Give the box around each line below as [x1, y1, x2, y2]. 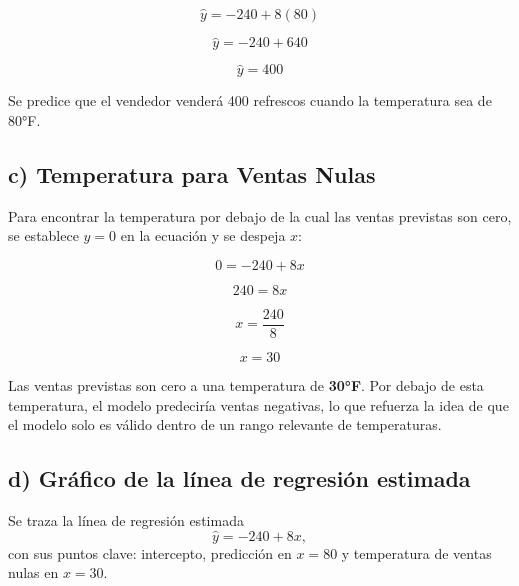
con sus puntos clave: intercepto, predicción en [8, 542, 292, 563]
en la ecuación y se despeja [120, 225, 286, 246]
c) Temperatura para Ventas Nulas [8, 159, 376, 190]
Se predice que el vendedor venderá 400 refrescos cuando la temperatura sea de [8, 90, 492, 111]
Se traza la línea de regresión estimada [8, 510, 244, 531]
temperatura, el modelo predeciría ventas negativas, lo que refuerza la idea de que [8, 394, 509, 415]
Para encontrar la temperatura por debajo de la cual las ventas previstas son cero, [8, 205, 512, 226]
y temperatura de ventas [341, 542, 492, 563]
